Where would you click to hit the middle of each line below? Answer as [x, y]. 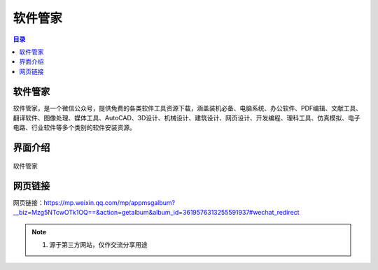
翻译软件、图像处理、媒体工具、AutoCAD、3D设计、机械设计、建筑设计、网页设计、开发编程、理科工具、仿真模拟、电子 [187, 118]
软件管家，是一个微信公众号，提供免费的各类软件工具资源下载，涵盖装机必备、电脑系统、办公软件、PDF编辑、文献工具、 [188, 108]
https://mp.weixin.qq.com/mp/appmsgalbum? [110, 202]
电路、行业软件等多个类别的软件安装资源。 [74, 128]
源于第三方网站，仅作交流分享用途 [98, 244]
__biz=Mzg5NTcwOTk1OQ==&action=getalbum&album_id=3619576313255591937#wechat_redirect [156, 213]
